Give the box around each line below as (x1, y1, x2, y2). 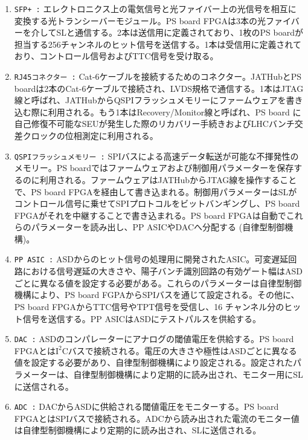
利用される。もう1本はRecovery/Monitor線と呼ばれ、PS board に (48, 105, 301, 118)
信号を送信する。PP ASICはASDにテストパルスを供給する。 (22, 312, 261, 325)
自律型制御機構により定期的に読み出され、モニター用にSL (73, 367, 303, 380)
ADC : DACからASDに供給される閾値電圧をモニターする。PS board (14, 400, 279, 413)
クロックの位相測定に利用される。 (22, 129, 158, 142)
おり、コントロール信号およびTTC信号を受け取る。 (14, 50, 219, 62)
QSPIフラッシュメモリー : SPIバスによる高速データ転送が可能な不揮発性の (14, 149, 299, 162)
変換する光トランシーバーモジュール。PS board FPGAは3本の (14, 14, 257, 27)
